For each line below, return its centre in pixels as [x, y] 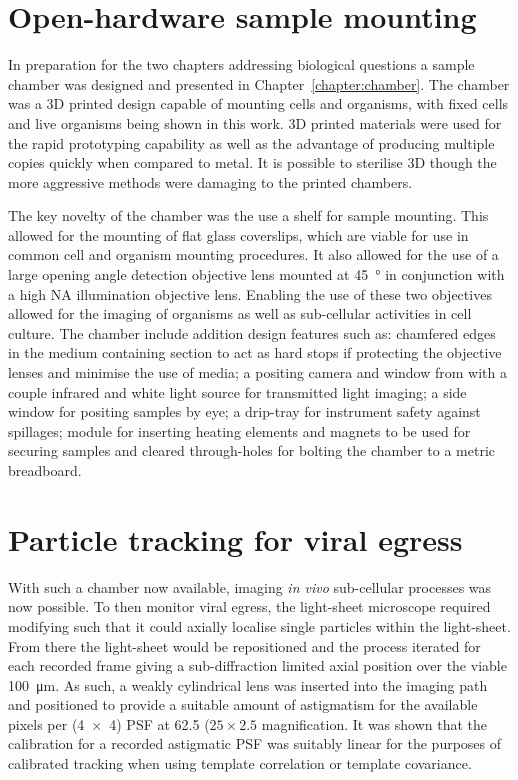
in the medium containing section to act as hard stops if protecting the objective [255, 352]
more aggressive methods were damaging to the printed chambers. [210, 181]
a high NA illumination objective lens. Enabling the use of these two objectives [250, 293]
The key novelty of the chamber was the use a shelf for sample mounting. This [248, 215]
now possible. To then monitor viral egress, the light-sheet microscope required [249, 606]
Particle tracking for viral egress [235, 538]
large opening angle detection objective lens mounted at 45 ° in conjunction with [256, 274]
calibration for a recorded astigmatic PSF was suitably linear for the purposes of [255, 743]
